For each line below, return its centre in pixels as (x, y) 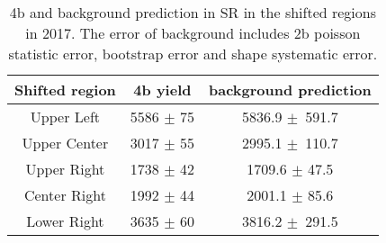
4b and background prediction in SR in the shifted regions (193, 12)
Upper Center (65, 143)
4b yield (162, 90)
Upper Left (65, 117)
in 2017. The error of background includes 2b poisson (193, 33)
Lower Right (65, 221)
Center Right (65, 195)
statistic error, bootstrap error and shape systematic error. (193, 54)
